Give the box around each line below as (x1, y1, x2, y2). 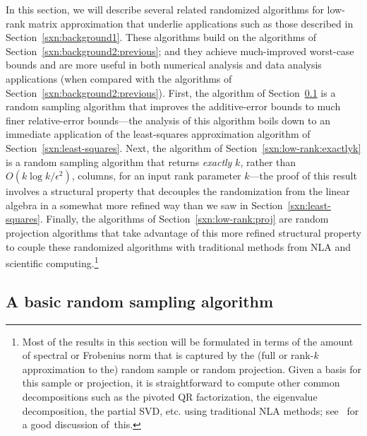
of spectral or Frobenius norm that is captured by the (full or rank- (22, 348, 314, 363)
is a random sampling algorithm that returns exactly (6, 154, 232, 169)
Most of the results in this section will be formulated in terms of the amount (22, 334, 354, 348)
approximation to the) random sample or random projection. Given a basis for (22, 361, 361, 376)
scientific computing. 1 (6, 254, 99, 270)
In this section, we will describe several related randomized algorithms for (6, 2, 324, 16)
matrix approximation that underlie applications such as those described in (28, 16, 354, 30)
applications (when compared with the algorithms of (6, 71, 232, 86)
